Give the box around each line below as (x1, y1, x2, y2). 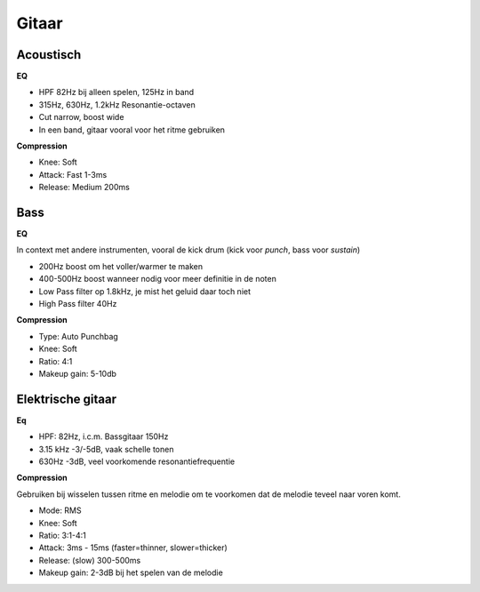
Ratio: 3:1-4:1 (38, 530, 86, 541)
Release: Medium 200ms (38, 182, 131, 193)
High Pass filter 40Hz (38, 299, 117, 309)
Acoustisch (16, 47, 82, 62)
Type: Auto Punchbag (38, 331, 119, 341)
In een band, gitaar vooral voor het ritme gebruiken (38, 124, 226, 135)
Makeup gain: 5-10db (38, 369, 117, 379)
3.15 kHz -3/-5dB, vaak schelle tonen (38, 444, 174, 454)
